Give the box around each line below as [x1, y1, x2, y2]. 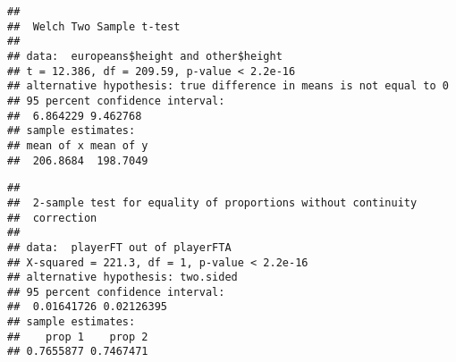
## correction [7, 211, 97, 224]
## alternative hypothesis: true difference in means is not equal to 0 [7, 80, 449, 93]
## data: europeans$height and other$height [7, 49, 283, 63]
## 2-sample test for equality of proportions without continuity [7, 196, 418, 209]
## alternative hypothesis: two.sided [7, 271, 238, 284]
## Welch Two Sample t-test [7, 20, 181, 33]
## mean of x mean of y [7, 139, 148, 152]
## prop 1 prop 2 [7, 330, 148, 343]
